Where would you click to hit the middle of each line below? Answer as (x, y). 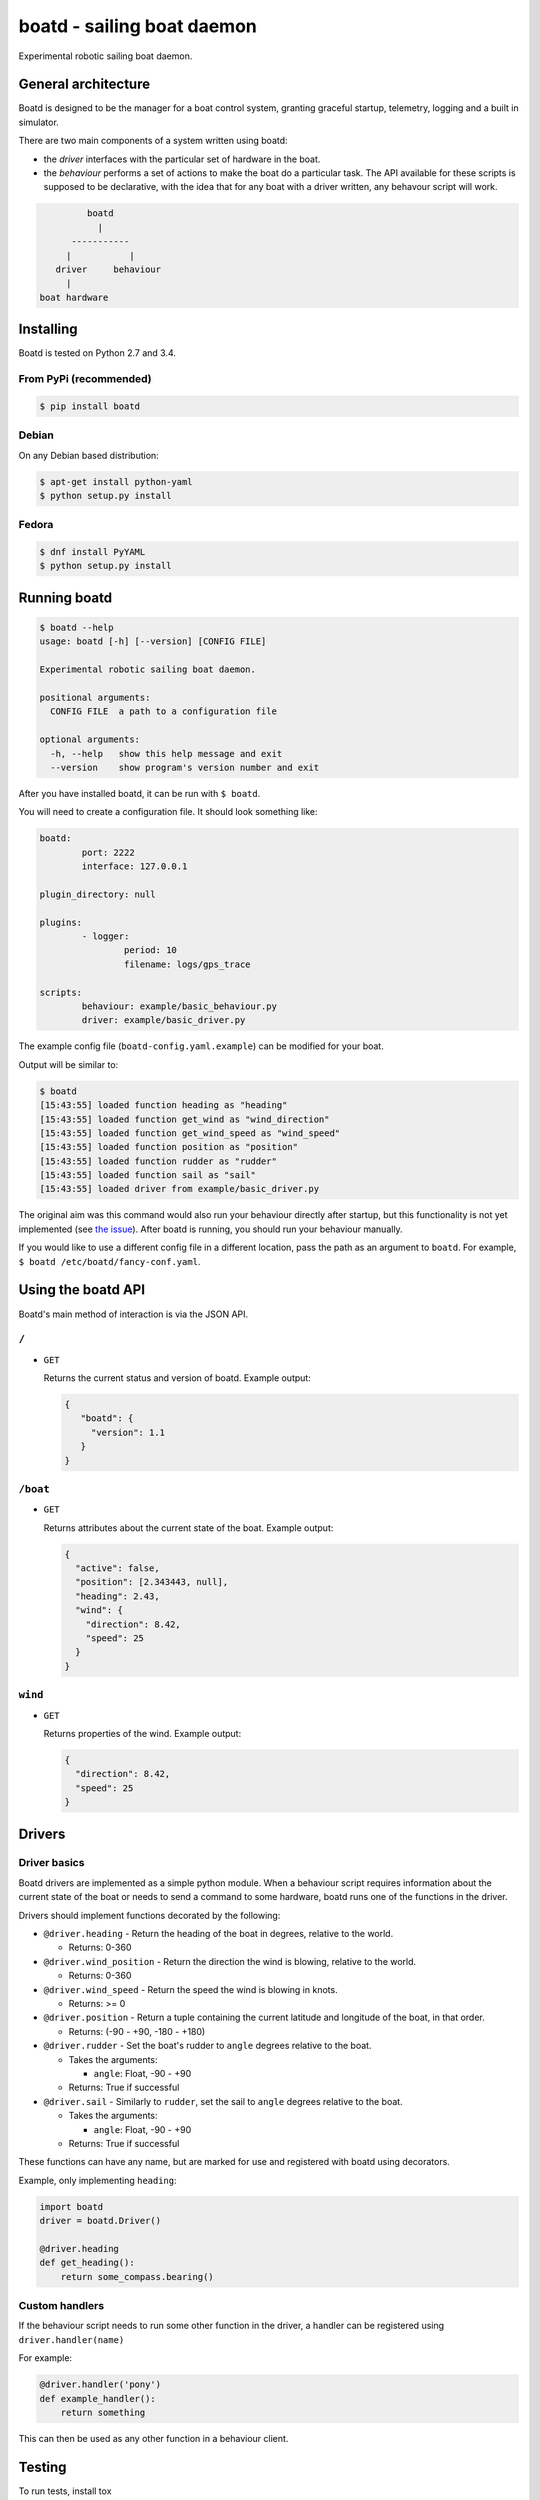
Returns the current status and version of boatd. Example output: (177, 1378)
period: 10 (150, 950)
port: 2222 (108, 852)
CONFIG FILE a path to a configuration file (163, 711)
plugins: (61, 922)
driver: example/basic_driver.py (163, 1020)
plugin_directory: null (98, 894)
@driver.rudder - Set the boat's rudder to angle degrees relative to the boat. (207, 2046)
